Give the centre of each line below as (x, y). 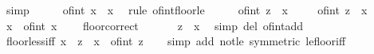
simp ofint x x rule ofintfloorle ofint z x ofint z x (187, 10)
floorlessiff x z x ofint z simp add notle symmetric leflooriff (176, 41)
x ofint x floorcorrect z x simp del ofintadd (154, 25)
